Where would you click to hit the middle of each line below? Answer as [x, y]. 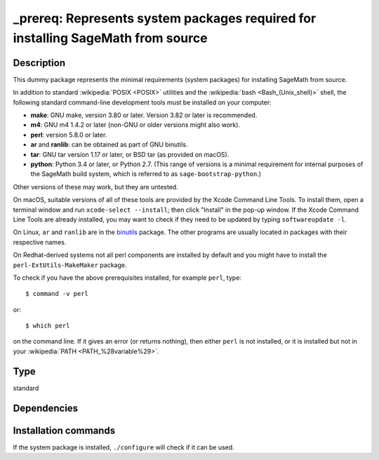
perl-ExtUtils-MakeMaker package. [70, 265]
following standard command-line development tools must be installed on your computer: [142, 102]
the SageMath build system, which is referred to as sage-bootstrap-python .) [146, 174]
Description [39, 63]
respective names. [40, 242]
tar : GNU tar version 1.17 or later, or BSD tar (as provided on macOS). [130, 154]
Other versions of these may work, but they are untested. [95, 187]
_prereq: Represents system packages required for [165, 18]
